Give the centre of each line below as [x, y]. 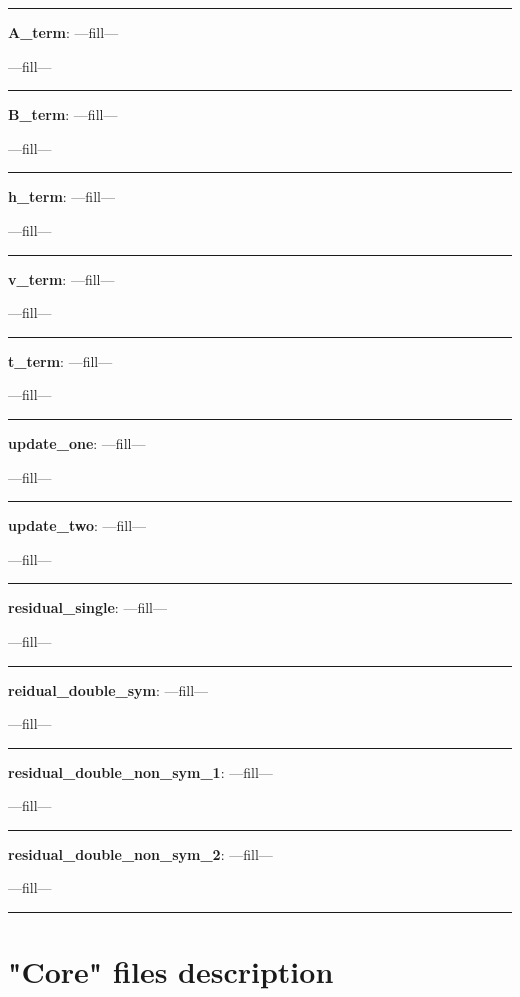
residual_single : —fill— [87, 607]
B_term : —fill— [63, 114]
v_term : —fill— [61, 278]
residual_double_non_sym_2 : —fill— [140, 853]
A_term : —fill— [63, 32]
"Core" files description [171, 971]
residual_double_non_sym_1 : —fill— [140, 771]
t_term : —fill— [60, 360]
